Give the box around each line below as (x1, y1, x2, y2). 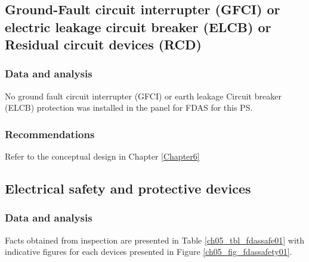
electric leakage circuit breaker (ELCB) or (5, 17, 271, 36)
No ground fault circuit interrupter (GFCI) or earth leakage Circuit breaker (5, 89, 282, 102)
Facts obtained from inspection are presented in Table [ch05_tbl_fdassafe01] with (5, 233, 305, 246)
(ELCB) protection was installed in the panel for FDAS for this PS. (5, 101, 253, 114)
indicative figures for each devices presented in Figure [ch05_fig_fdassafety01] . (5, 245, 292, 258)
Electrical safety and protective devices (5, 179, 251, 198)
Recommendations (5, 126, 95, 141)
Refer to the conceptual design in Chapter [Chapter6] (5, 150, 200, 163)
